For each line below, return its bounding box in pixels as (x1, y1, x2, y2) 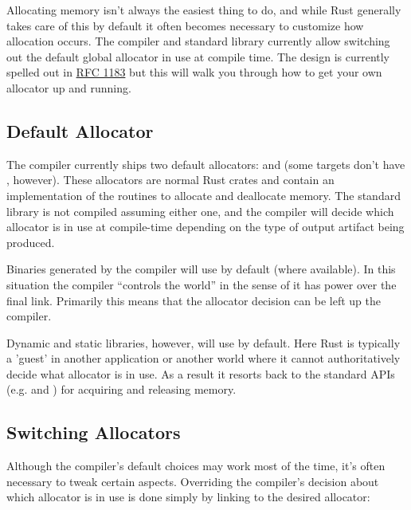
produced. (6, 233, 55, 250)
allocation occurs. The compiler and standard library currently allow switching (6, 33, 390, 49)
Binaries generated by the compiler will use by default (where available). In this (6, 261, 396, 277)
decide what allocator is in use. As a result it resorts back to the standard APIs (6, 365, 395, 382)
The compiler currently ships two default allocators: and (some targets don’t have (6, 155, 405, 172)
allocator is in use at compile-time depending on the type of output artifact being (6, 218, 405, 235)
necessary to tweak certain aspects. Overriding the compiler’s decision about (6, 473, 379, 489)
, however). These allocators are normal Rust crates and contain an (6, 171, 335, 188)
